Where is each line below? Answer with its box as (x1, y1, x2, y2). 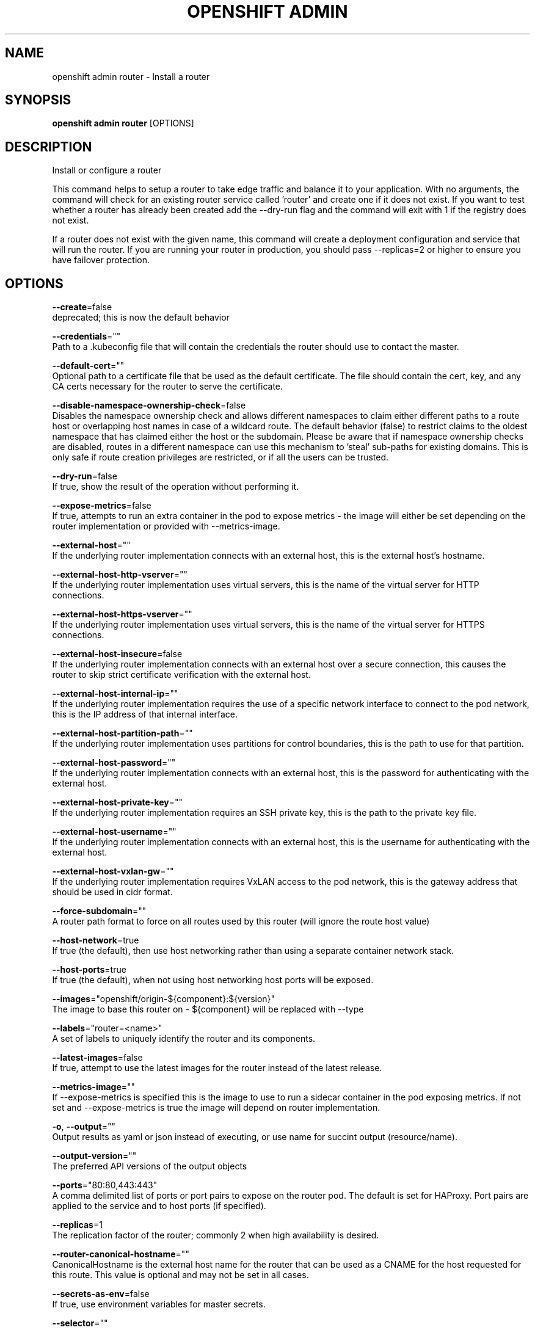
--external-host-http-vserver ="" (52, 569, 187, 580)
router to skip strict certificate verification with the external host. (52, 669, 311, 680)
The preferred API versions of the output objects (52, 1161, 247, 1172)
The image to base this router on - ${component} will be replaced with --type (52, 1004, 364, 1015)
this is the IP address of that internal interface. (52, 709, 238, 720)
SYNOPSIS (5, 92, 71, 108)
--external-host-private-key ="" (52, 797, 183, 808)
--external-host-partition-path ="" (52, 728, 193, 739)
